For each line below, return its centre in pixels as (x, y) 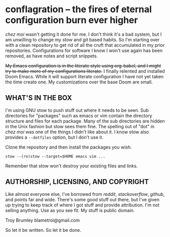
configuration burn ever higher (72, 20)
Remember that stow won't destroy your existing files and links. (72, 166)
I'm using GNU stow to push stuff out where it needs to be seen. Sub (77, 110)
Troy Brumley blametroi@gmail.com (43, 220)
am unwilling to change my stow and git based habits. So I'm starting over (82, 40)
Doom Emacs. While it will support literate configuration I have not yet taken (84, 76)
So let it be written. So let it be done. (43, 230)
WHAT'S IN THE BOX (39, 98)
